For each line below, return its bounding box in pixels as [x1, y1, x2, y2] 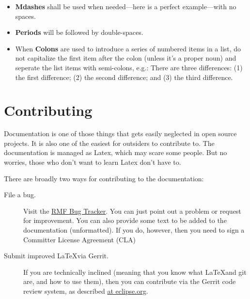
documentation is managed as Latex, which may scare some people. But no [4, 147, 227, 157]
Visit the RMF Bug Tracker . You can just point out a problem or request [23, 205, 241, 216]
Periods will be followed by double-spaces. [15, 27, 143, 37]
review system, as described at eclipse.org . [23, 286, 148, 296]
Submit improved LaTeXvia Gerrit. [4, 251, 109, 261]
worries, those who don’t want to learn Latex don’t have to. [4, 157, 181, 167]
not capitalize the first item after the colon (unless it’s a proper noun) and [15, 53, 236, 63]
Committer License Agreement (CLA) [23, 234, 136, 244]
